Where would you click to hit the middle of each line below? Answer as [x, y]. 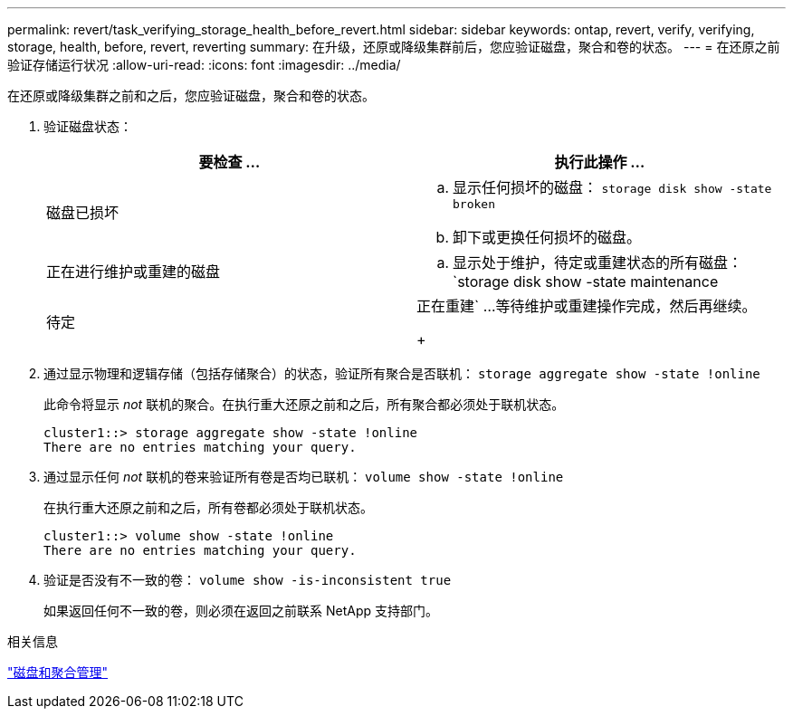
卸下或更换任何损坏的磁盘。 [547, 237]
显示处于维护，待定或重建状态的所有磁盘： [598, 263]
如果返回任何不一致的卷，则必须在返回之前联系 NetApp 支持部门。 [241, 611]
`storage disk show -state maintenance [586, 282]
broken [474, 204]
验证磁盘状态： [88, 126]
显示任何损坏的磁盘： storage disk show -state [612, 187]
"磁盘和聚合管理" [58, 672]
